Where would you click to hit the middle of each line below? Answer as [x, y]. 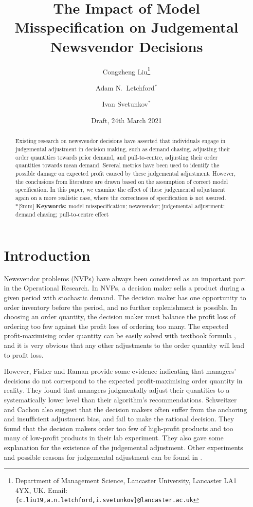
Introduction [47, 255]
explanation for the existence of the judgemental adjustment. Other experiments [124, 447]
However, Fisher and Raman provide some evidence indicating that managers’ [120, 371]
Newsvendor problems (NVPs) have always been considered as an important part [125, 278]
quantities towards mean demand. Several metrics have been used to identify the [117, 165]
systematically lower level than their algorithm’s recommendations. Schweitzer [120, 399]
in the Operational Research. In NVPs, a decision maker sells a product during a [124, 288]
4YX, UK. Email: [41, 490]
